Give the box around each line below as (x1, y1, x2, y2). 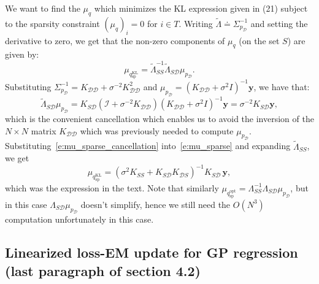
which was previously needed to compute (80, 124, 234, 137)
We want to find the (5, 2, 80, 14)
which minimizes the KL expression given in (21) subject (94, 2, 308, 14)
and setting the (250, 17, 308, 29)
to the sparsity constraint (5, 17, 100, 29)
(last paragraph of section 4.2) (5, 261, 201, 280)
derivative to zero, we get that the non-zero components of (5, 34, 225, 47)
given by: (5, 48, 39, 61)
